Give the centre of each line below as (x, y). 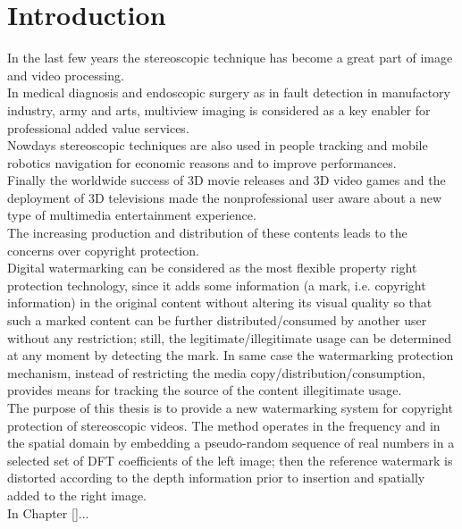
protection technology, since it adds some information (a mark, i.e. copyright (217, 285)
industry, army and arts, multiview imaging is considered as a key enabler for (219, 109)
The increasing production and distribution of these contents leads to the (207, 233)
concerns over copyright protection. (103, 250)
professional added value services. (98, 127)
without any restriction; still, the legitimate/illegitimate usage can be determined (229, 337)
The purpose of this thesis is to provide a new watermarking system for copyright (230, 407)
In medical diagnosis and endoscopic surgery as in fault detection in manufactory (229, 92)
